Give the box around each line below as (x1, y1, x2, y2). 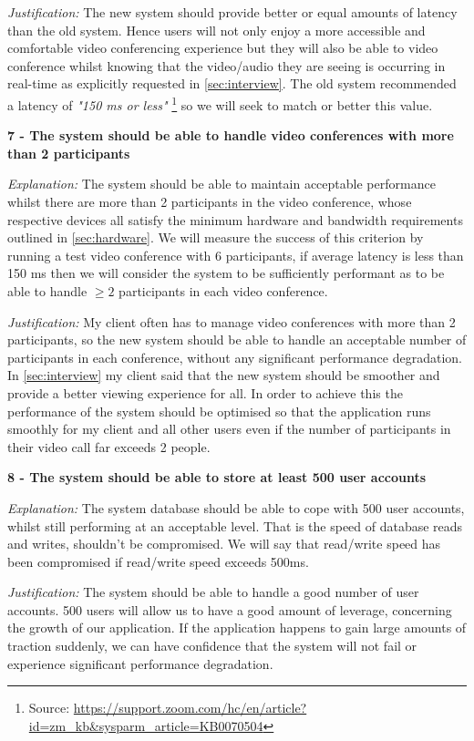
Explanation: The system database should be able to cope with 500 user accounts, (7, 498, 465, 517)
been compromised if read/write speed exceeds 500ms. (7, 551, 309, 571)
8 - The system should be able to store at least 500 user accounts (7, 468, 427, 487)
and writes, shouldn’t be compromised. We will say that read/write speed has (7, 534, 441, 553)
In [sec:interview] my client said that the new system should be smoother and (7, 365, 440, 385)
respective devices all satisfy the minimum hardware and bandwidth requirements (7, 210, 463, 229)
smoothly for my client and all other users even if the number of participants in (7, 419, 451, 438)
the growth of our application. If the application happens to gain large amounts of (7, 618, 467, 637)
